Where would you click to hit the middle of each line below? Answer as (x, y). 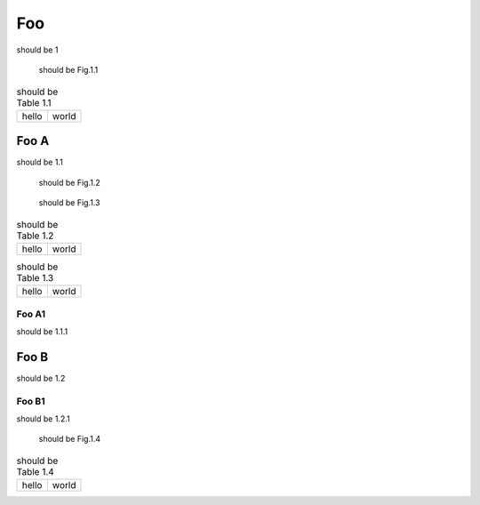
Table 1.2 (35, 236)
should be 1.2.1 (43, 419)
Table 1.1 (34, 102)
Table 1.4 (36, 471)
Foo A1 (31, 314)
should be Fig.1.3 (69, 203)
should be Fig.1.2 (70, 182)
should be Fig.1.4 (70, 439)
